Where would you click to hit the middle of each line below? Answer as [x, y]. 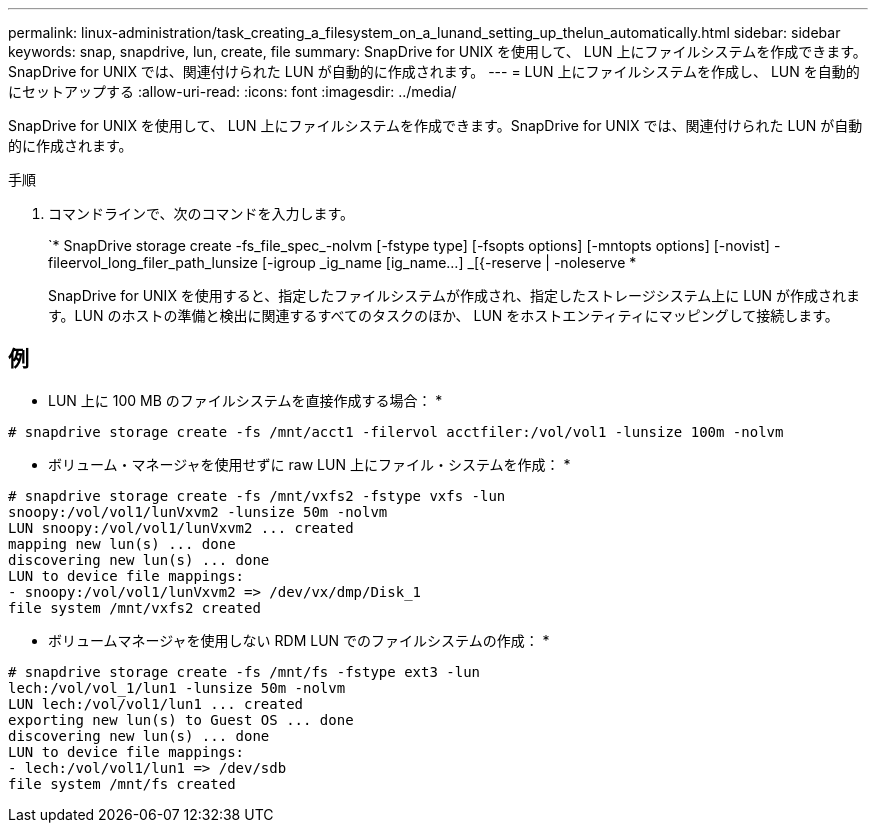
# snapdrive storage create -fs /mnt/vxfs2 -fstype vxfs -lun [257, 495]
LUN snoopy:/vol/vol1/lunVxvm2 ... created [181, 527]
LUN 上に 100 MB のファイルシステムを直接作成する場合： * [245, 400]
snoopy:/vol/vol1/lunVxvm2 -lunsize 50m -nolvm [198, 511]
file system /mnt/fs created [122, 783]
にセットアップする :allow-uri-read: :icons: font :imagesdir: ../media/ [232, 91]
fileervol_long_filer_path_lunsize [153, 262]
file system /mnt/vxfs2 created [134, 607]
